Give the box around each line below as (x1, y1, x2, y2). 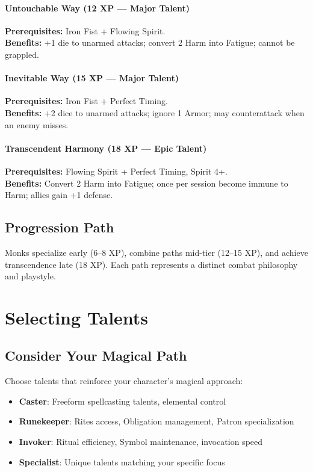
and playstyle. (5, 270, 56, 282)
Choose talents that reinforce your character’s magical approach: (5, 374, 243, 387)
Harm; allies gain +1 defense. (5, 188, 113, 201)
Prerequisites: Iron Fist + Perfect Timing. (5, 95, 168, 107)
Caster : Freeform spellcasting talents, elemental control (19, 394, 226, 407)
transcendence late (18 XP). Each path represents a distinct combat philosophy (5, 258, 298, 270)
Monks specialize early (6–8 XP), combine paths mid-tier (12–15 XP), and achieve (5, 246, 308, 258)
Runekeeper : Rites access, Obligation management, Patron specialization (19, 415, 294, 427)
